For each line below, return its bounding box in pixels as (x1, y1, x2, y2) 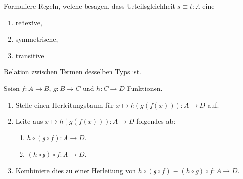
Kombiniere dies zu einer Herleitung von (15, 165, 136, 175)
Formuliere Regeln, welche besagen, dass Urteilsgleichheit (4, 1, 175, 11)
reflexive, (15, 17, 42, 27)
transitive (15, 50, 44, 60)
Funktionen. (127, 83, 163, 93)
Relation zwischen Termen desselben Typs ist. (4, 67, 141, 77)
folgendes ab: (136, 116, 176, 126)
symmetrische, (15, 34, 58, 44)
